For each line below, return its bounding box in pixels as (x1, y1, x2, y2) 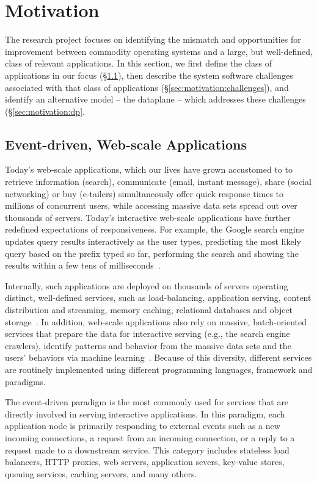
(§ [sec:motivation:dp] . (5, 104, 85, 117)
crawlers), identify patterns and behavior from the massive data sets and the (5, 339, 291, 352)
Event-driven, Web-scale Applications (5, 134, 247, 153)
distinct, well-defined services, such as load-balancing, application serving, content (5, 291, 312, 304)
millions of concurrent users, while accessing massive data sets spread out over (5, 199, 297, 212)
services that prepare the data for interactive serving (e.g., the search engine (5, 327, 290, 340)
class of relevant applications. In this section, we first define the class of (5, 57, 272, 70)
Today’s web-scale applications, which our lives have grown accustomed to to (5, 163, 293, 176)
